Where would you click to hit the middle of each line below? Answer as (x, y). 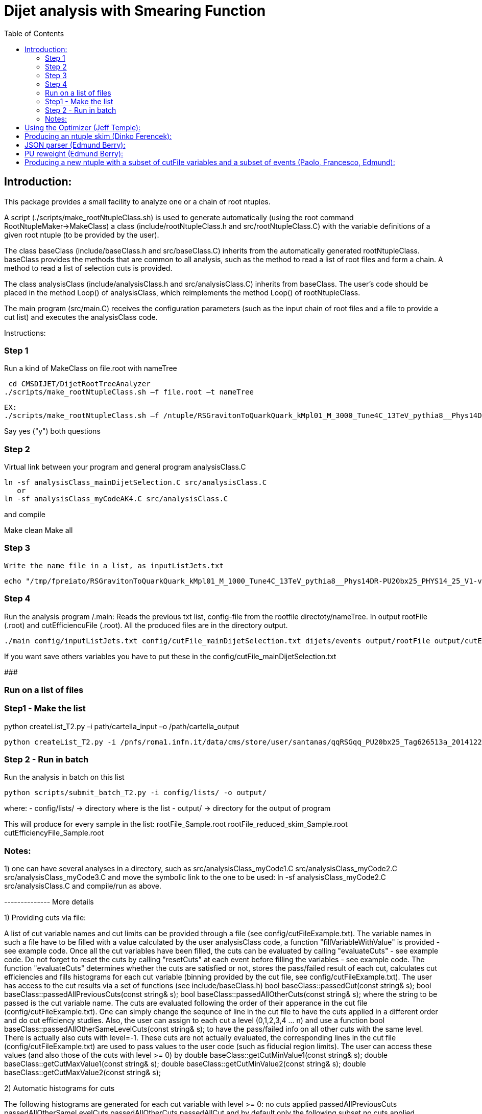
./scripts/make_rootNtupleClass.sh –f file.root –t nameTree (129, 392)
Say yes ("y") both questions (52, 431)
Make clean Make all (39, 530)
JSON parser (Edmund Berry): (75, 145)
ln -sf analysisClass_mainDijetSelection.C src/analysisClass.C (136, 483)
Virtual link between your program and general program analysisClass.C (125, 467)
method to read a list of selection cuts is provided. (88, 268)
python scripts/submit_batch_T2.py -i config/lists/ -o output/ (136, 793)
